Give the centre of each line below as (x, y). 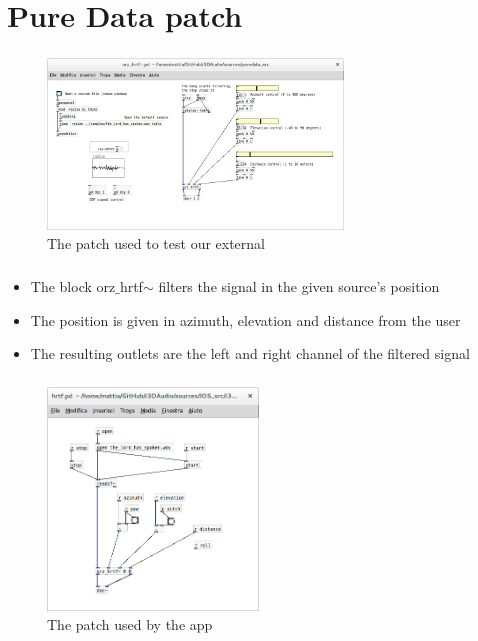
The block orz (73, 286)
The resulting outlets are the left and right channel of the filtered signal (250, 353)
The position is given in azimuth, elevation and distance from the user (245, 319)
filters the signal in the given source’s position (299, 286)
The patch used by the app (130, 624)
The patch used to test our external (156, 243)
